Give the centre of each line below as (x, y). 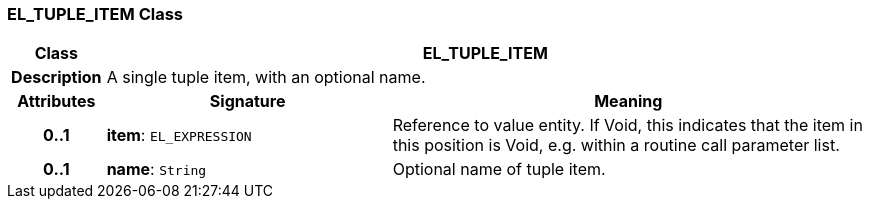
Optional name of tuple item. (499, 169)
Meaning (628, 101)
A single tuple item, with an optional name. (266, 77)
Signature (247, 101)
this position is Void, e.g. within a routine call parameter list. (616, 145)
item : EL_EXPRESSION (179, 135)
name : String (156, 169)
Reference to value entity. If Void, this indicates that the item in (627, 125)
